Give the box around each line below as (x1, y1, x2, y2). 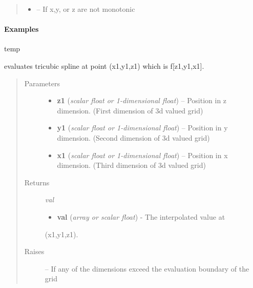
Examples (4, 24, 39, 34)
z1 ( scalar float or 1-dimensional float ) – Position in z (57, 95, 227, 106)
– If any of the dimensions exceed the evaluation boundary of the (45, 263, 249, 274)
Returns (24, 177, 50, 187)
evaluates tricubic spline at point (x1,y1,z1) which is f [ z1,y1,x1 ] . (4, 60, 204, 71)
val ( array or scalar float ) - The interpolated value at (57, 211, 225, 222)
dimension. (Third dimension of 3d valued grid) (57, 160, 206, 170)
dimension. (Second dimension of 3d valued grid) (57, 132, 210, 143)
